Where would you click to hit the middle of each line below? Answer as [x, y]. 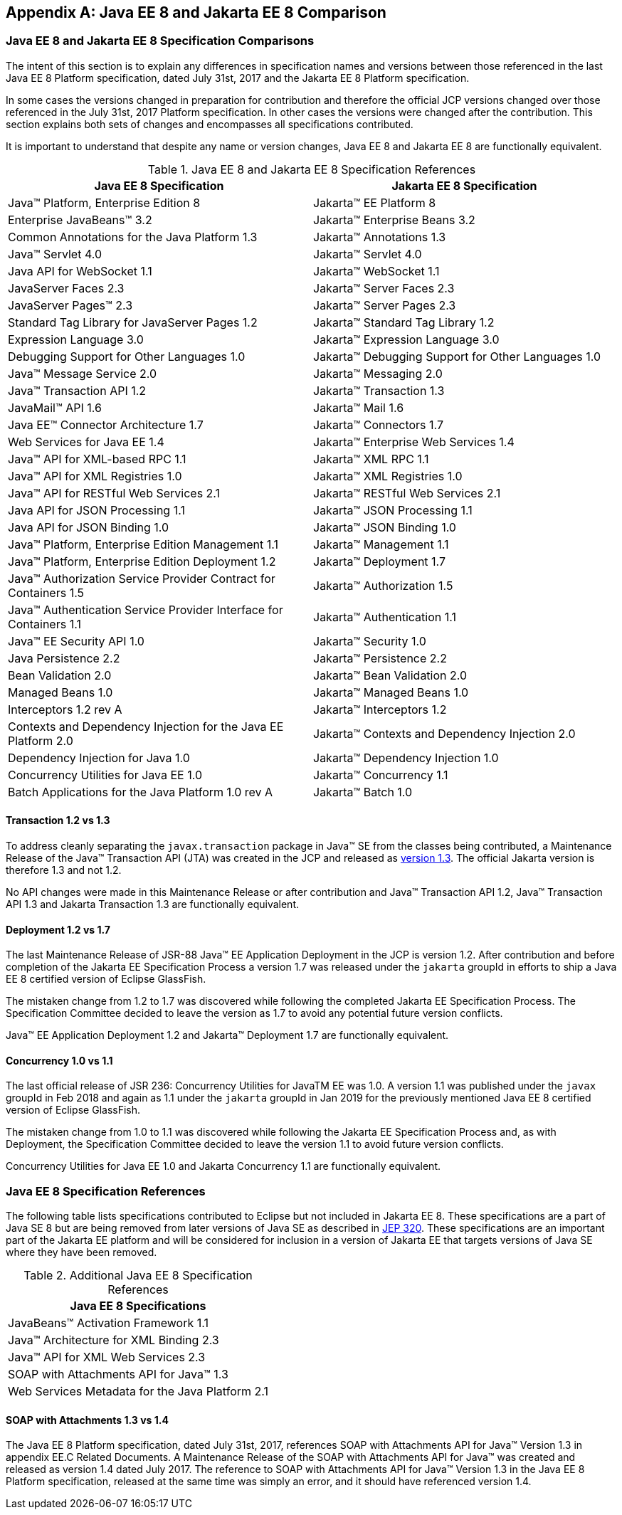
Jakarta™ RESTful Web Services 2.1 [407, 493]
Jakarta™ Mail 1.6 [359, 407]
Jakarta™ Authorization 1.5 [383, 585]
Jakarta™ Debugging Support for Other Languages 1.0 [457, 356]
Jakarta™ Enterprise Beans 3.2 [394, 220]
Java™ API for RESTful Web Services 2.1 [114, 493]
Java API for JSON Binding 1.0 [89, 527]
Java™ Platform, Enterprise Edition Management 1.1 [143, 544]
